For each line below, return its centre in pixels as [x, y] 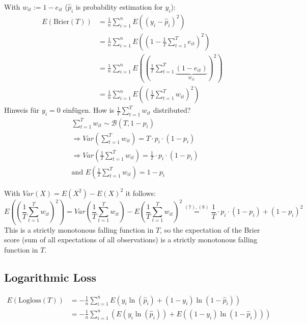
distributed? [172, 110]
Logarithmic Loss [50, 277]
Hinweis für [22, 110]
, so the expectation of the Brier [210, 229]
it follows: [141, 193]
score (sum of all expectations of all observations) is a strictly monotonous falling [131, 240]
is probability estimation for [119, 7]
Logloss [30, 300]
